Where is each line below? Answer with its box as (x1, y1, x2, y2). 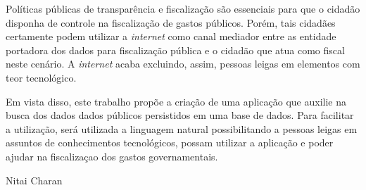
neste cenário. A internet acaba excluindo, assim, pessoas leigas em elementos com (6, 56, 360, 71)
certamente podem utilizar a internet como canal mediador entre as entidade (6, 29, 336, 44)
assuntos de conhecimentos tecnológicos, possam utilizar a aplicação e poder (6, 135, 334, 150)
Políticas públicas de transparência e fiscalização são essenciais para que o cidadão (6, 1, 360, 15)
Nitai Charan (6, 172, 63, 187)
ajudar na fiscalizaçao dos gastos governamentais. (6, 148, 218, 163)
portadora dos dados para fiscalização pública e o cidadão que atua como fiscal (6, 42, 345, 57)
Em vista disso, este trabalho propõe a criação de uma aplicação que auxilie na (6, 94, 346, 108)
